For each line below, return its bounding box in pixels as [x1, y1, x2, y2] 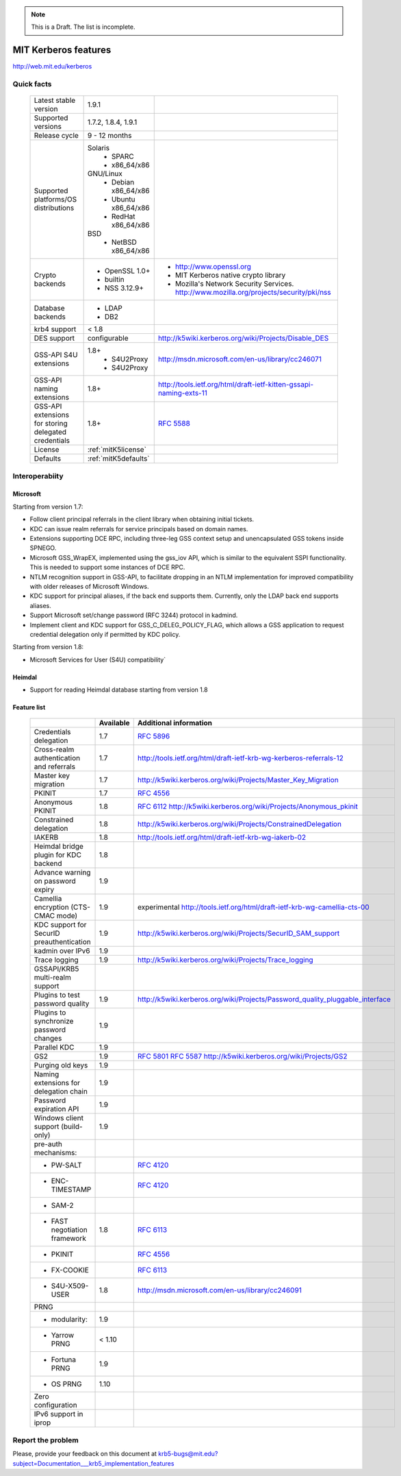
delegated [34, 427, 67, 437]
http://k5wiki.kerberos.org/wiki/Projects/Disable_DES [157, 333, 329, 343]
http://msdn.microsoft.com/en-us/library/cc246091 [137, 1285, 302, 1295]
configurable [87, 333, 129, 343]
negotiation [51, 1225, 88, 1235]
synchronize [34, 1017, 74, 1026]
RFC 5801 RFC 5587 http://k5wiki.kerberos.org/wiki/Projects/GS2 [137, 1052, 348, 1061]
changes [34, 1034, 62, 1043]
